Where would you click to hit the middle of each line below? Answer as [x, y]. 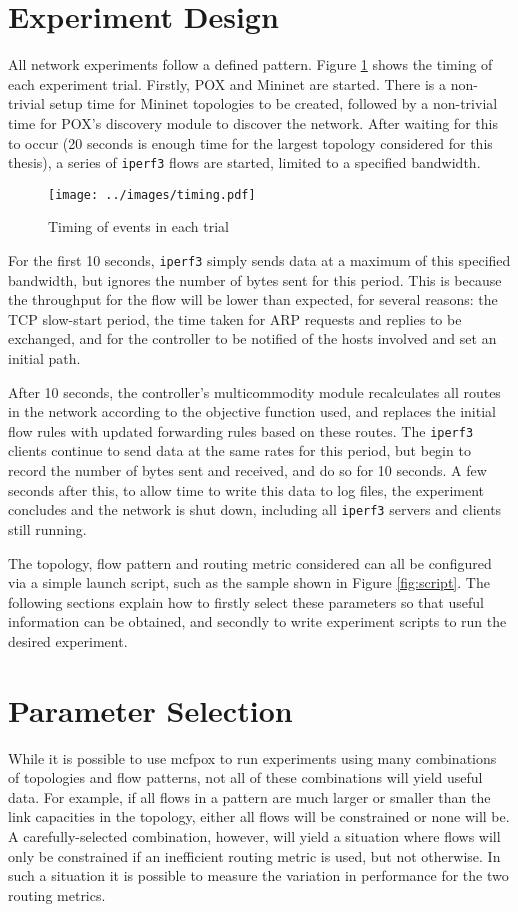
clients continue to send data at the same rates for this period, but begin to [239, 450]
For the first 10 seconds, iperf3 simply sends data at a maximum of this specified [259, 260]
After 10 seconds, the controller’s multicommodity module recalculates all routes [254, 391]
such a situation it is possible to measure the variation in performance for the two [258, 875]
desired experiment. [68, 640]
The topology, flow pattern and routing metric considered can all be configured [250, 562]
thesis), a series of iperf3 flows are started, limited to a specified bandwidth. [244, 162]
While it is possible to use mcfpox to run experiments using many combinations [252, 757]
